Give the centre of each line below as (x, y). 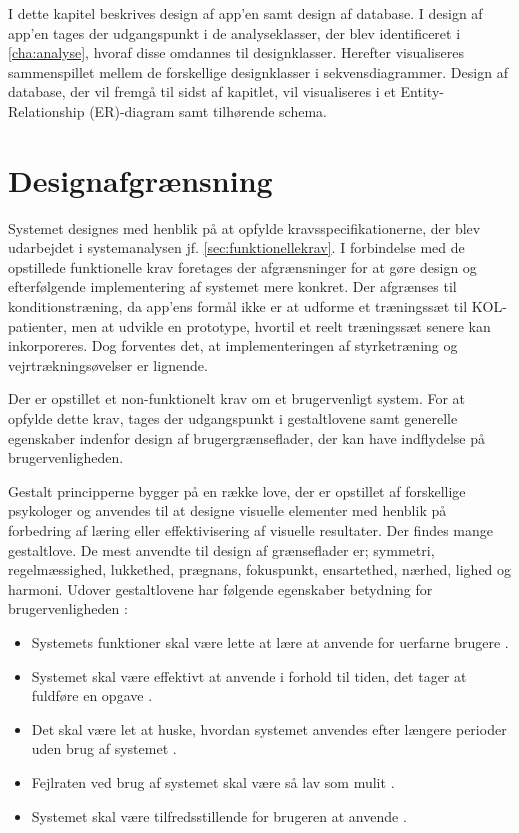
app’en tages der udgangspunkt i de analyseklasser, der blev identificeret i (234, 32)
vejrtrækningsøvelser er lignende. (108, 364)
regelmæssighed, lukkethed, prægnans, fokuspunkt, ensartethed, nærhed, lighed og (260, 569)
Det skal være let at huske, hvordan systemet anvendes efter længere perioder (269, 728)
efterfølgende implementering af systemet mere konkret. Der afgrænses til (232, 286)
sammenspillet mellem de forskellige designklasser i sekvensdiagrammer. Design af (258, 71)
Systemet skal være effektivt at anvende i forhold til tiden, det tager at (249, 675)
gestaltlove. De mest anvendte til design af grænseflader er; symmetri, (221, 549)
